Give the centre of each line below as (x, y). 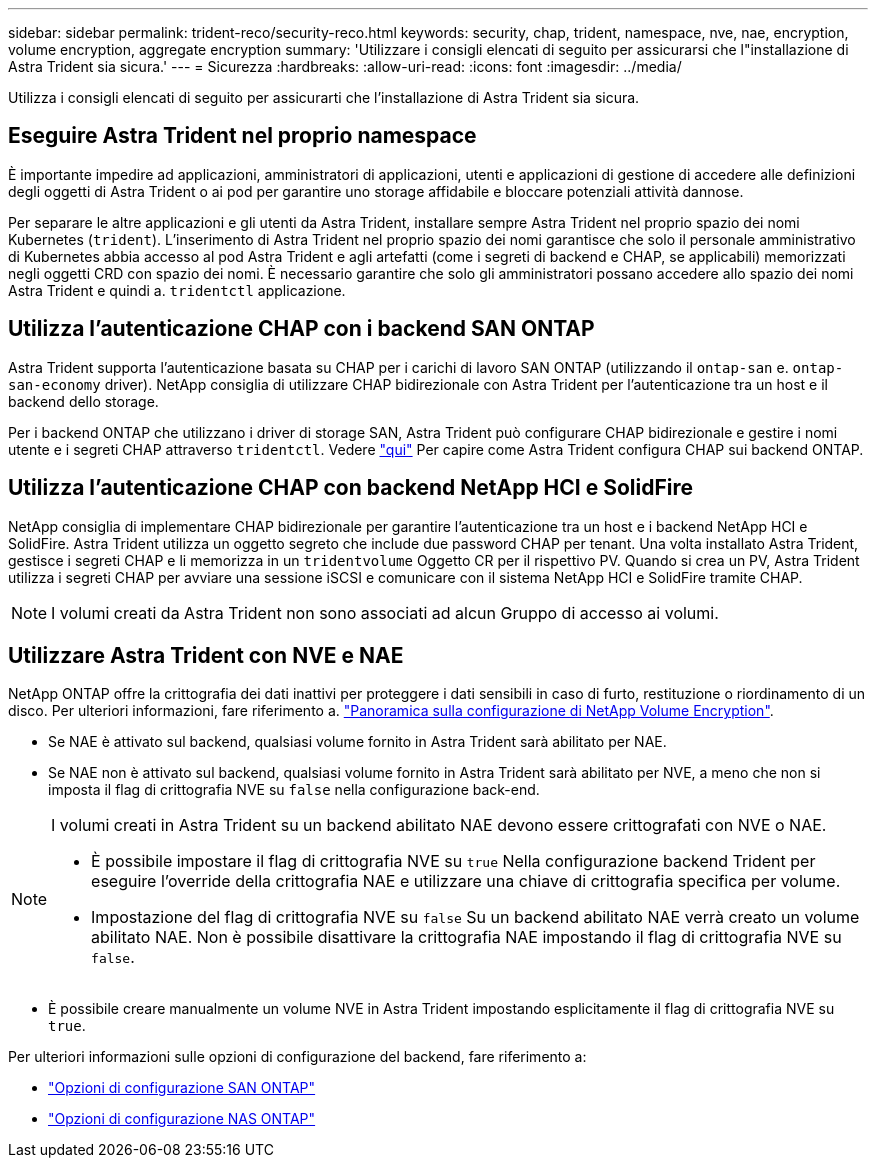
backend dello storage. (83, 401)
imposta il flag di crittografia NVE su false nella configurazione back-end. (294, 790)
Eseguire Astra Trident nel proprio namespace (242, 136)
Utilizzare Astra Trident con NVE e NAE (206, 655)
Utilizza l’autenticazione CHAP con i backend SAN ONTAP (301, 329)
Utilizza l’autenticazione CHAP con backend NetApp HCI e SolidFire (350, 488)
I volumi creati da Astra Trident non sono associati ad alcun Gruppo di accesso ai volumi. (385, 612)
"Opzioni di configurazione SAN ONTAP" (182, 1088)
